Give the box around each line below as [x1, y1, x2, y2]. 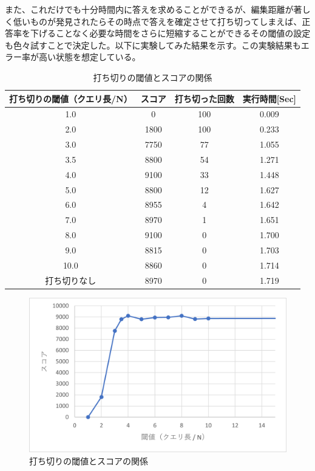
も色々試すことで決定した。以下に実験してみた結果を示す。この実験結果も [5, 38, 301, 51]
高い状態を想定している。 [38, 50, 141, 63]
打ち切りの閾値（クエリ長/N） [9, 92, 132, 105]
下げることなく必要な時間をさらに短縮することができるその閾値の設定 [30, 27, 311, 40]
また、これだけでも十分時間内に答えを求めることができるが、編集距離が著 [5, 3, 302, 15]
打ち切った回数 [174, 92, 234, 105]
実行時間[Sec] [242, 92, 297, 105]
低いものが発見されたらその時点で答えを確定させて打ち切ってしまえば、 [13, 15, 302, 27]
